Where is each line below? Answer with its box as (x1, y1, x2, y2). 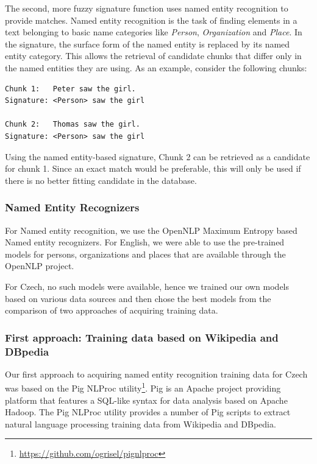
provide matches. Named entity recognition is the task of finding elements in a (5, 13, 297, 26)
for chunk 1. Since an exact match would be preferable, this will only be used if (5, 162, 301, 175)
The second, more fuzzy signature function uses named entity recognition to (5, 2, 288, 14)
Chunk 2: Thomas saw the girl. (5, 120, 140, 129)
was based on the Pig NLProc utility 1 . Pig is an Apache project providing (5, 380, 281, 395)
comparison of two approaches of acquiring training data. (5, 304, 218, 317)
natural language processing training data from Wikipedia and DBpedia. (5, 417, 276, 430)
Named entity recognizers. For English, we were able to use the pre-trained (5, 236, 285, 248)
